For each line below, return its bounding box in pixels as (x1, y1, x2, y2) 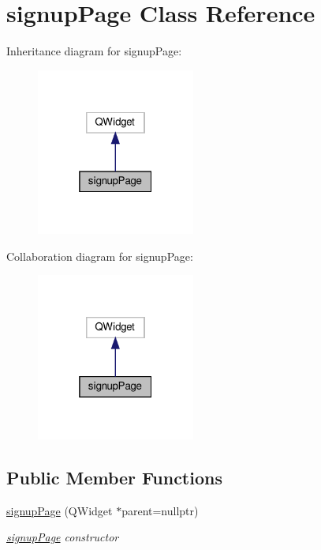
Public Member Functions (6, 465, 222, 489)
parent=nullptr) (121, 502, 199, 518)
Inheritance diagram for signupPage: (6, 43, 182, 59)
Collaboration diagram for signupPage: (6, 247, 193, 264)
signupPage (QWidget (6, 502, 113, 518)
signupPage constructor (6, 529, 119, 545)
